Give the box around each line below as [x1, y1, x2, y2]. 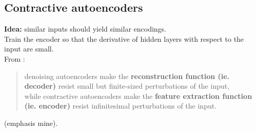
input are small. [4, 43, 54, 54]
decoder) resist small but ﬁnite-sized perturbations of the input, [24, 81, 230, 91]
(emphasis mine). [4, 117, 58, 128]
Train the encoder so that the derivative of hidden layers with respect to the [4, 33, 244, 44]
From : [4, 53, 25, 64]
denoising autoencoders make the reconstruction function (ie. [24, 70, 230, 81]
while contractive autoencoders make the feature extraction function [24, 90, 252, 101]
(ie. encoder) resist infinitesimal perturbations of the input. [24, 100, 217, 111]
